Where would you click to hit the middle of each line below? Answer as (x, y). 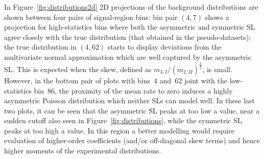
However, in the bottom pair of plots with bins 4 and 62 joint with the (116, 80)
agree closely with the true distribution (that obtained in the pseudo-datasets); (128, 37)
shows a (217, 17)
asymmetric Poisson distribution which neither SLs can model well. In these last (130, 100)
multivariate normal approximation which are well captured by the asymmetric (128, 56)
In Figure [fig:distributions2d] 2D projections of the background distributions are (131, 7)
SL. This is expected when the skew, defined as (78, 69)
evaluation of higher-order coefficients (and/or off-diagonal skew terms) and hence (132, 140)
